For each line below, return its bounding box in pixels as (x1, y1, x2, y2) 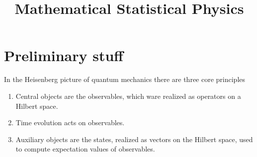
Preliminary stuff (4, 45, 124, 66)
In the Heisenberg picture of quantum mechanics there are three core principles (4, 74, 246, 84)
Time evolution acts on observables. (15, 117, 125, 128)
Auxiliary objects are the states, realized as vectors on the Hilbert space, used (15, 134, 253, 144)
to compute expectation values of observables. (15, 144, 155, 154)
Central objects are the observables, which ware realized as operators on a (15, 90, 241, 101)
